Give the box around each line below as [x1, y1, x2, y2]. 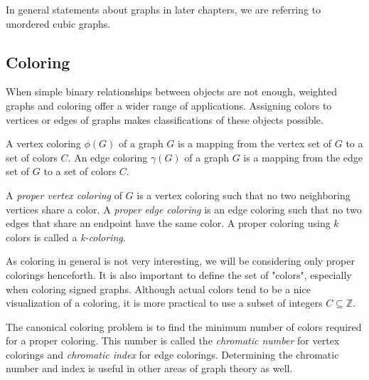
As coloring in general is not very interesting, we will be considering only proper [6, 253, 355, 268]
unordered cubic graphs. [6, 16, 111, 31]
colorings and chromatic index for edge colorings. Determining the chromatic [6, 347, 339, 361]
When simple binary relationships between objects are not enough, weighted [6, 84, 337, 99]
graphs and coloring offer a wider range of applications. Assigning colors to [6, 97, 332, 112]
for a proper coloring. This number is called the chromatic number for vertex [6, 333, 340, 348]
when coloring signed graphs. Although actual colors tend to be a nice [6, 281, 311, 296]
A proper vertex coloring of [6, 187, 122, 202]
